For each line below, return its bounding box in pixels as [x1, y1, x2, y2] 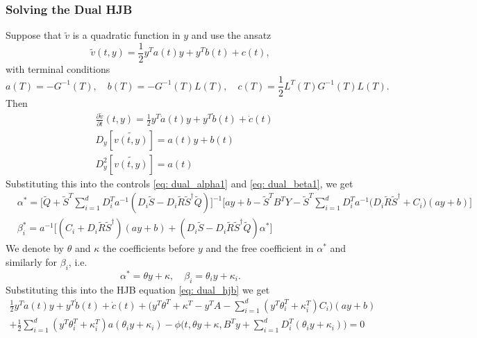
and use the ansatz [191, 28, 271, 42]
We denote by [6, 241, 64, 255]
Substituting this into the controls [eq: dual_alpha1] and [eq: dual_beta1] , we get [6, 176, 353, 190]
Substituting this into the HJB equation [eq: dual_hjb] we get [6, 282, 270, 296]
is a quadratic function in [72, 28, 181, 42]
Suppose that [6, 28, 62, 42]
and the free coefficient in [206, 241, 314, 255]
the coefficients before [102, 241, 195, 255]
